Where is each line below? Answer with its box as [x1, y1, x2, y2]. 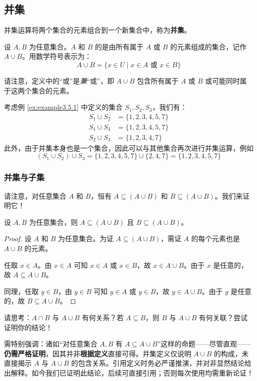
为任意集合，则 [29, 216, 78, 227]
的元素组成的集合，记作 [170, 41, 247, 51]
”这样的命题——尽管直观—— [157, 339, 251, 349]
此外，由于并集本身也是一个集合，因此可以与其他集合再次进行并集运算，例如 [4, 142, 254, 153]
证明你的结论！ [4, 322, 52, 332]
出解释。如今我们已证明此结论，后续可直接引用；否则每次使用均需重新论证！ [4, 367, 254, 378]
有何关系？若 [82, 312, 124, 323]
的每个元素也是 [191, 233, 240, 244]
